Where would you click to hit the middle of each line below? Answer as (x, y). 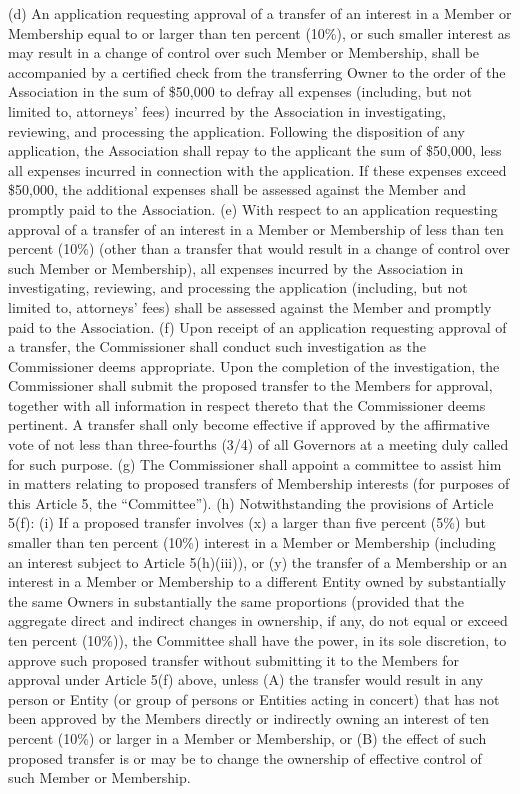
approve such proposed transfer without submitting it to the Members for (233, 659)
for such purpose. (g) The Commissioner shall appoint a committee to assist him (255, 463)
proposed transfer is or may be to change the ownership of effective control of (245, 757)
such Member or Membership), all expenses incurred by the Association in (236, 267)
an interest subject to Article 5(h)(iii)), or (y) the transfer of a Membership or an (258, 561)
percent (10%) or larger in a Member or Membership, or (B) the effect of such (247, 737)
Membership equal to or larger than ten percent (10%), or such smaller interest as (259, 32)
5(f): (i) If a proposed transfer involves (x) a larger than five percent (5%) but (247, 522)
